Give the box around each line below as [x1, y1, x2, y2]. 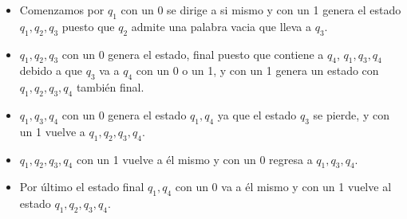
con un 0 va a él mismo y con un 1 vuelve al [175, 178, 392, 195]
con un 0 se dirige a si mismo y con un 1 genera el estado [121, 2, 401, 18]
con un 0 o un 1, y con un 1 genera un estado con [136, 62, 379, 79]
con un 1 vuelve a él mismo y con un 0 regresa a [76, 151, 313, 167]
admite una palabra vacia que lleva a [131, 18, 312, 34]
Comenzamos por [19, 2, 105, 18]
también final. [76, 79, 144, 96]
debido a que [19, 62, 82, 79]
